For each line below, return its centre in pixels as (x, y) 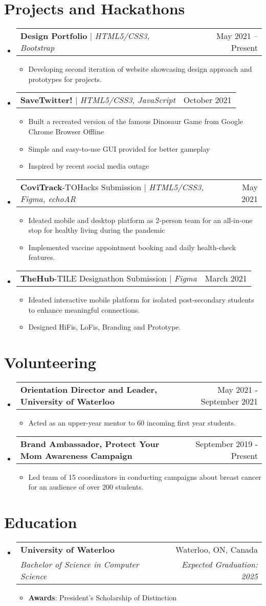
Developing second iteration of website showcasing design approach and (140, 69)
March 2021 (226, 278)
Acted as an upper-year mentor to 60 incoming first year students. (132, 422)
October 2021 (207, 100)
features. (42, 257)
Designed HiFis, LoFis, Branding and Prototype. (105, 327)
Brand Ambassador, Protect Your (90, 443)
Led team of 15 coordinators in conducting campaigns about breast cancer (145, 477)
